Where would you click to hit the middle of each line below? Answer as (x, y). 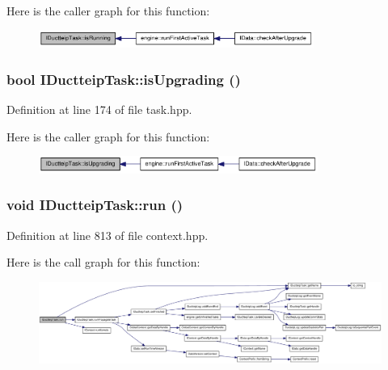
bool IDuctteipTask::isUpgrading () (124, 79)
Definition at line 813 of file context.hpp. (108, 235)
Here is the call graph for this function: (103, 262)
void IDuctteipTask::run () (95, 205)
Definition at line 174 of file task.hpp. (99, 109)
